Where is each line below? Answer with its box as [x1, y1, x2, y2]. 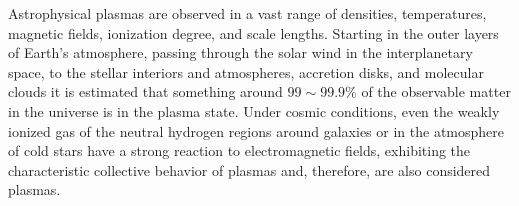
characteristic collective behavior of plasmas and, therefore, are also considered [8, 159, 491, 180]
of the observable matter [361, 81, 511, 102]
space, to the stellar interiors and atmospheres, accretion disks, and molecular [8, 61, 484, 82]
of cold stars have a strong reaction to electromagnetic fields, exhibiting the [8, 140, 471, 161]
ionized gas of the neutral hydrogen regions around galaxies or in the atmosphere [8, 120, 505, 141]
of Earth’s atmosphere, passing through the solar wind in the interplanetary [8, 42, 473, 63]
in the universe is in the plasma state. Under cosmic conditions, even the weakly [8, 100, 500, 121]
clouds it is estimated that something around [8, 81, 283, 102]
